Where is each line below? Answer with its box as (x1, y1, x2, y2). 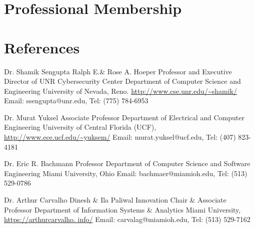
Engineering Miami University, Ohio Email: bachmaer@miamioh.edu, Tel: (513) (4, 168, 247, 178)
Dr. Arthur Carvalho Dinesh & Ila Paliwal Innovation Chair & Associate (4, 195, 226, 205)
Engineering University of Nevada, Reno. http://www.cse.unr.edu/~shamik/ (4, 85, 237, 96)
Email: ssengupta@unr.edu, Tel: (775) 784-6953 (4, 95, 148, 106)
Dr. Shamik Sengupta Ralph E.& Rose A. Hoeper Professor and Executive (4, 66, 232, 76)
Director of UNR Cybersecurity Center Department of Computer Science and (4, 76, 241, 86)
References (4, 37, 80, 57)
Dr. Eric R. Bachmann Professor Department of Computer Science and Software (4, 158, 250, 169)
